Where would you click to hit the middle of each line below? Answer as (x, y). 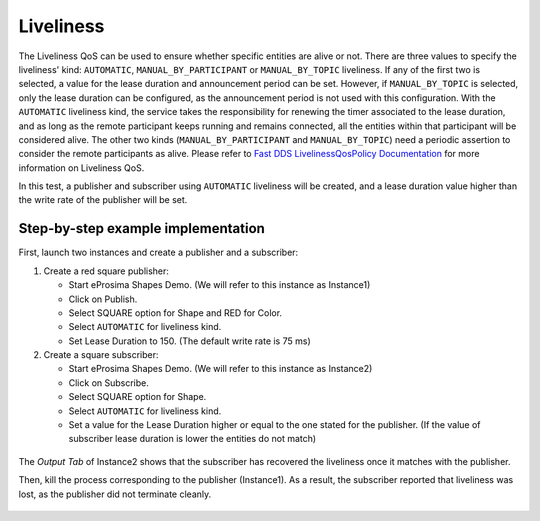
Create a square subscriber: (101, 355)
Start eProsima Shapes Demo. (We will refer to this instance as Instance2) (220, 369)
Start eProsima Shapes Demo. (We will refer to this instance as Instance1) (219, 285)
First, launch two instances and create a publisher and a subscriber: (158, 252)
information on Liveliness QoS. (81, 167)
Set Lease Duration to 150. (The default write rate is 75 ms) (189, 341)
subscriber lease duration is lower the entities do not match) (192, 439)
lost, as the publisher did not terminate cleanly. (115, 494)
